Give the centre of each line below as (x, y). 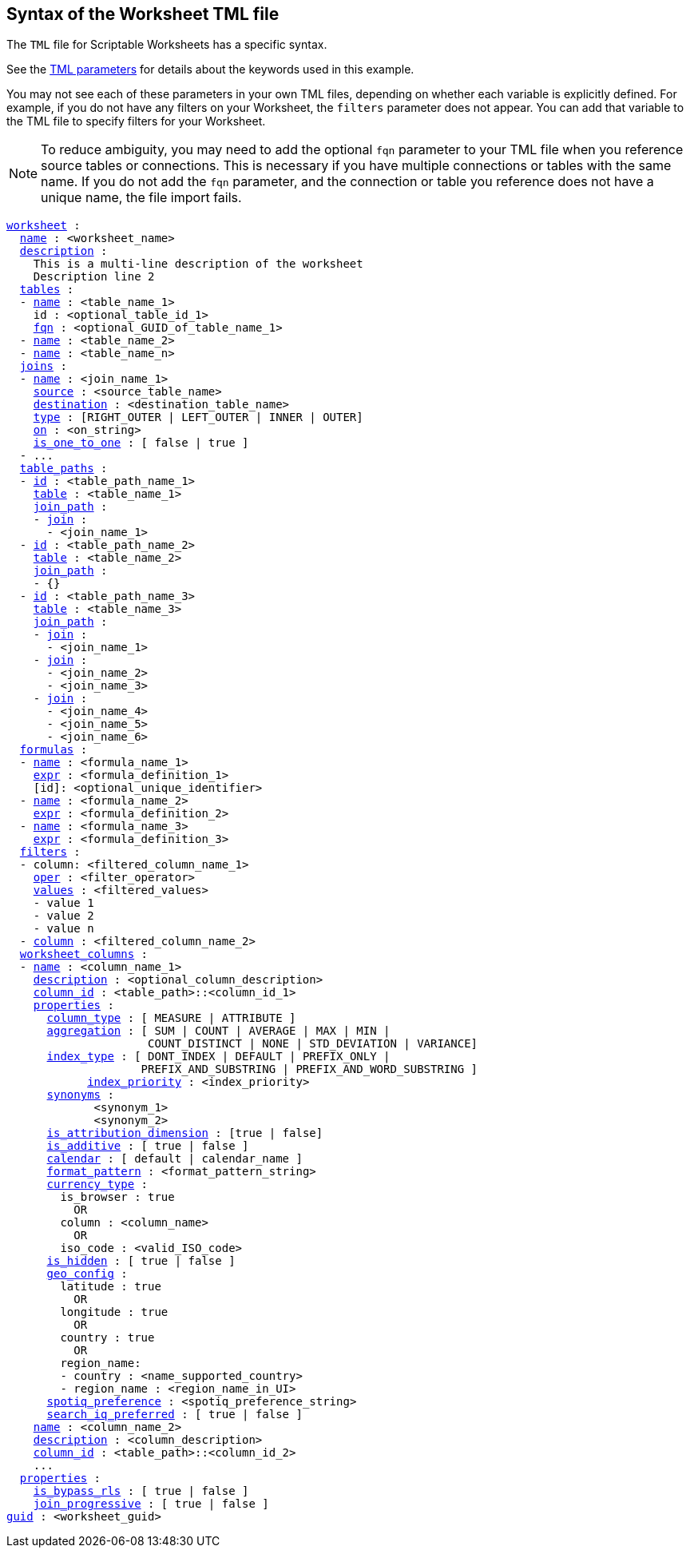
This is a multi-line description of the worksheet (198, 264)
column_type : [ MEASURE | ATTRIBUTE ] (171, 1018)
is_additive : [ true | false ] (148, 1146)
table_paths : (63, 469)
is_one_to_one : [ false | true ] (141, 443)
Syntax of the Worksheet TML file (143, 14)
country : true (107, 1338)
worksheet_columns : (84, 954)
